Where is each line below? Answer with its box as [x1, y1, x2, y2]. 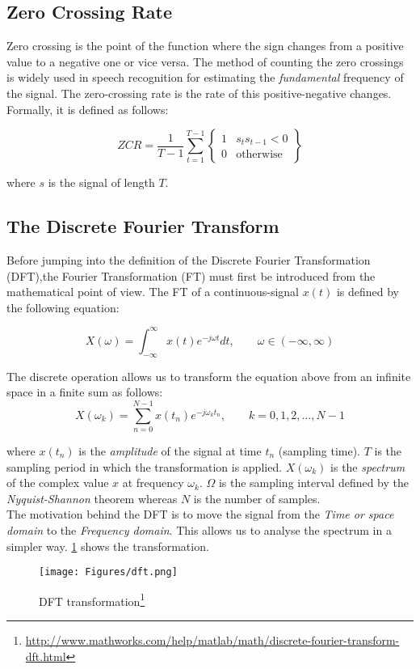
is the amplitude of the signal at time [78, 442, 262, 459]
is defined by [336, 283, 399, 300]
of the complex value [6, 474, 109, 491]
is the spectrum [330, 458, 405, 475]
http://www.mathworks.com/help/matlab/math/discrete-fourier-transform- [25, 632, 400, 649]
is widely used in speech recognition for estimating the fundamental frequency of [6, 69, 404, 86]
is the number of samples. [193, 489, 321, 506]
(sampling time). [278, 442, 360, 459]
